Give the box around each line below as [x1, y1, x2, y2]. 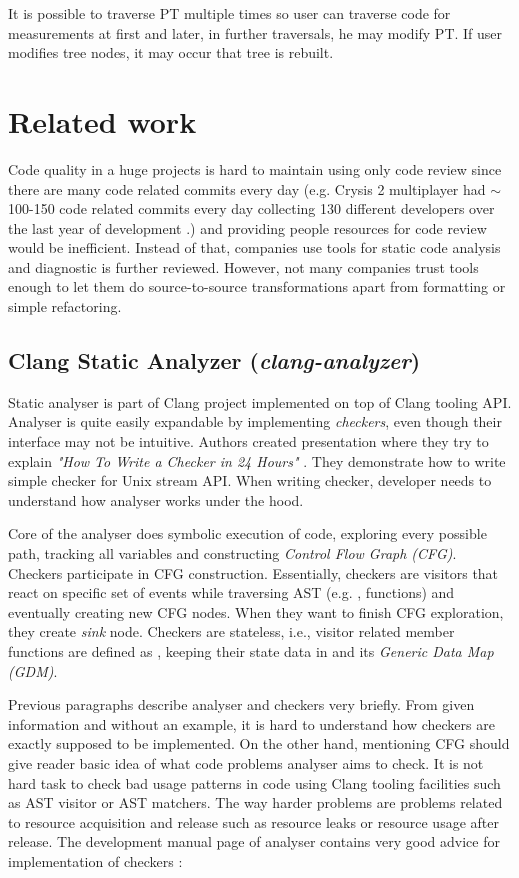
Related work [8, 100, 197, 141]
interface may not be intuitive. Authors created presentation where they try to [8, 431, 489, 452]
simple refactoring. [8, 296, 122, 317]
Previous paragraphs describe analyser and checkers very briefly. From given [8, 694, 475, 715]
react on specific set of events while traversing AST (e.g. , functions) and [8, 582, 455, 603]
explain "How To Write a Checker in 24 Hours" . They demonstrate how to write [8, 450, 506, 471]
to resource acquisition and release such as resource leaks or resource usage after [8, 811, 499, 832]
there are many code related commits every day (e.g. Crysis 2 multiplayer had [8, 178, 486, 199]
